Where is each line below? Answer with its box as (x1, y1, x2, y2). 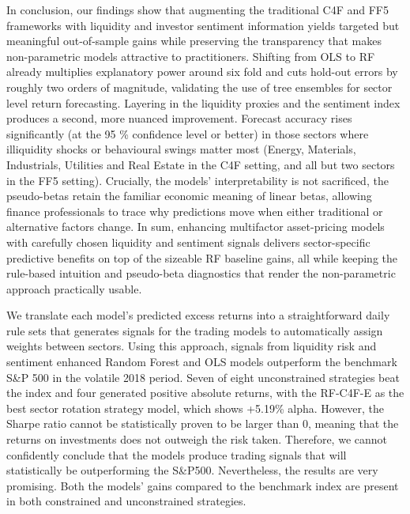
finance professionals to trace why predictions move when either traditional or (6, 202, 383, 219)
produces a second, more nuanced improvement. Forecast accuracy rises (6, 110, 352, 127)
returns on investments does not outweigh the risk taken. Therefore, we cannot (6, 431, 387, 448)
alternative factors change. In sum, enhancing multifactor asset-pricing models (6, 218, 385, 235)
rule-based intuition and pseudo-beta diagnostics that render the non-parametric (6, 265, 396, 282)
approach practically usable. (6, 280, 142, 297)
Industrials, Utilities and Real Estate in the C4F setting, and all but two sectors (6, 156, 395, 172)
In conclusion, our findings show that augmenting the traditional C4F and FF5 (6, 2, 389, 17)
